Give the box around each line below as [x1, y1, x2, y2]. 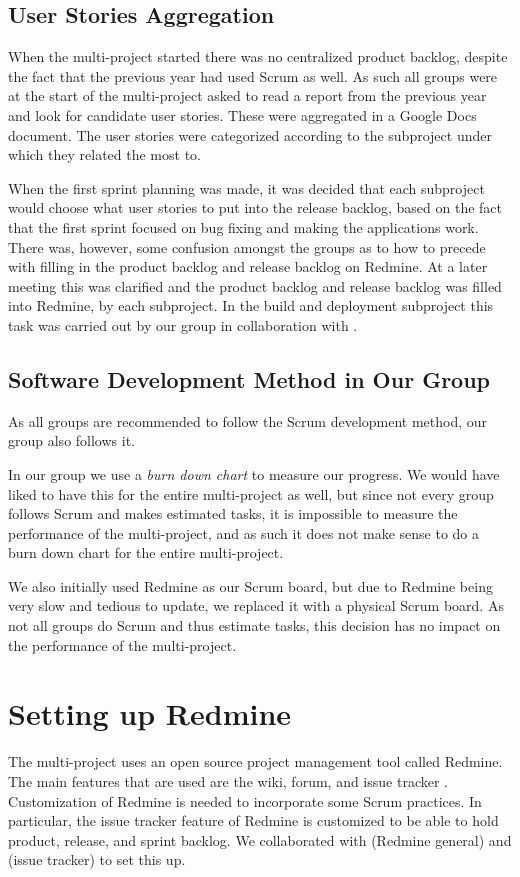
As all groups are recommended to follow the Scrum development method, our [8, 410, 488, 431]
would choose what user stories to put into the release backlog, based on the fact [8, 197, 503, 218]
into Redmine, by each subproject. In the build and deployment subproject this [8, 295, 494, 316]
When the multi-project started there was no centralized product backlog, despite [8, 46, 508, 67]
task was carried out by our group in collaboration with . [8, 314, 358, 335]
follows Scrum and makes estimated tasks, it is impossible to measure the [8, 503, 458, 524]
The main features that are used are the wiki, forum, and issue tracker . [8, 770, 448, 791]
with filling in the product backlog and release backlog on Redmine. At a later [8, 256, 488, 277]
